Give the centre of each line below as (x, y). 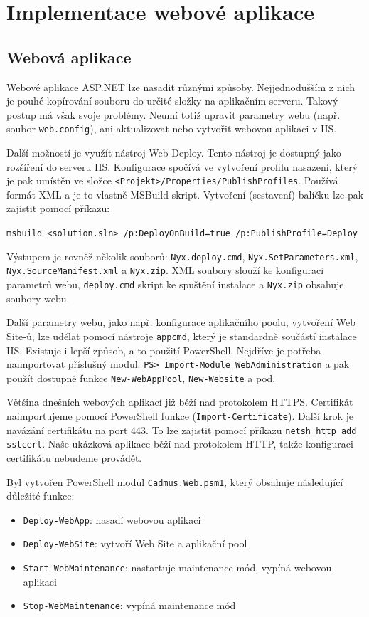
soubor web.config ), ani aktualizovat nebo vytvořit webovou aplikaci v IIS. (172, 128)
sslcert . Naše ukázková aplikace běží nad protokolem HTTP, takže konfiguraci (180, 444)
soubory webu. (38, 298)
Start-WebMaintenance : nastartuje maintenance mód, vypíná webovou (177, 568)
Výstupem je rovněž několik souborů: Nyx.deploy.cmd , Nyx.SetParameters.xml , (182, 256)
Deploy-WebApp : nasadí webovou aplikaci (112, 519)
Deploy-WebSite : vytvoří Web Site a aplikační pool (135, 543)
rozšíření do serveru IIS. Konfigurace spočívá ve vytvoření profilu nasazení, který (182, 166)
